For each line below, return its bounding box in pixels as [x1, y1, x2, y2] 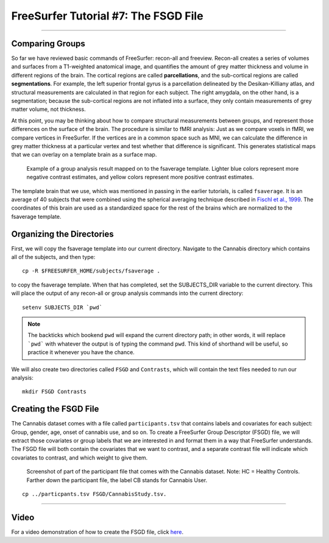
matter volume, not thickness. [11, 105, 86, 113]
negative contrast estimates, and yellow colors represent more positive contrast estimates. [26, 174, 254, 181]
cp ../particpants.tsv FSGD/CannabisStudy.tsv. [22, 491, 167, 497]
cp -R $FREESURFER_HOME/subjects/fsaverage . [22, 268, 161, 274]
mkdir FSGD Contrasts [22, 388, 87, 396]
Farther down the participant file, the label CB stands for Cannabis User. [26, 476, 207, 484]
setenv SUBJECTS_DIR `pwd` [22, 303, 103, 311]
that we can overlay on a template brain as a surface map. [11, 151, 157, 158]
